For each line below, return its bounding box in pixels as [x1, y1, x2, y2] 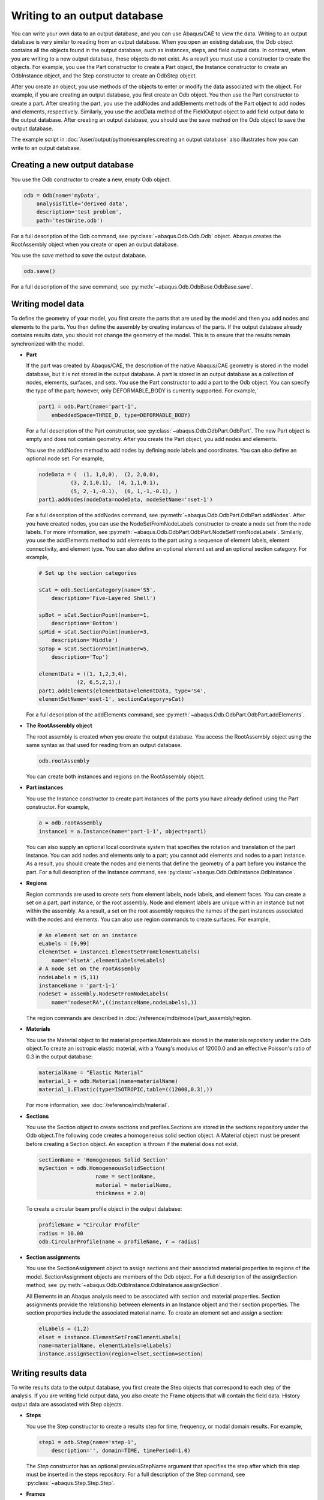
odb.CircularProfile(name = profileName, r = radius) [38, 1238, 200, 1245]
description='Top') [51, 653, 109, 660]
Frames [26, 1490, 46, 1498]
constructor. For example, [26, 803, 90, 811]
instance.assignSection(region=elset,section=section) [38, 1351, 203, 1357]
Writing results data [11, 1368, 87, 1378]
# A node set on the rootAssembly [38, 965, 140, 972]
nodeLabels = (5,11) [38, 974, 99, 980]
